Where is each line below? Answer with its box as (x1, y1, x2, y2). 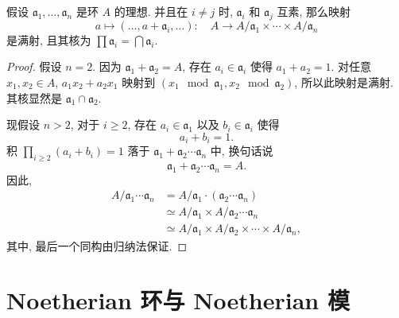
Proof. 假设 (6, 58, 62, 75)
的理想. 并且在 (114, 3, 188, 19)
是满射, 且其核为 (6, 31, 91, 48)
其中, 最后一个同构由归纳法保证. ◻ (6, 237, 188, 254)
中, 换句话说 (210, 142, 273, 159)
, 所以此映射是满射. (294, 73, 393, 90)
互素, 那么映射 (277, 3, 351, 19)
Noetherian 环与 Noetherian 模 (6, 284, 350, 316)
